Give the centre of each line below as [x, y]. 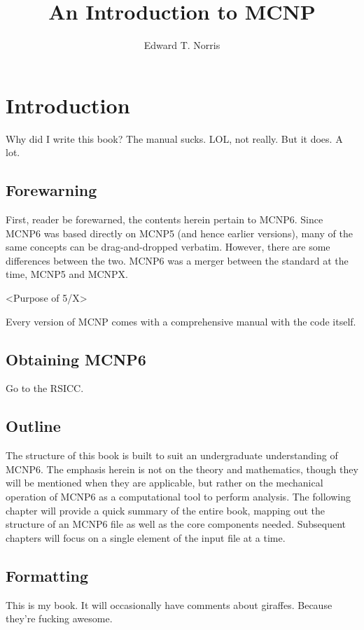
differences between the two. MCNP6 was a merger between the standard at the [177, 260]
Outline [33, 426]
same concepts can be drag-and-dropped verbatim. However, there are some [168, 247]
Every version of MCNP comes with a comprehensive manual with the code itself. [181, 321]
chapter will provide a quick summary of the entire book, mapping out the [166, 510]
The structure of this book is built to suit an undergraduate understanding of [172, 455]
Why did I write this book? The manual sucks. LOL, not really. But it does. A [174, 138]
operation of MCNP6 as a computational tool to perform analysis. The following [178, 496]
